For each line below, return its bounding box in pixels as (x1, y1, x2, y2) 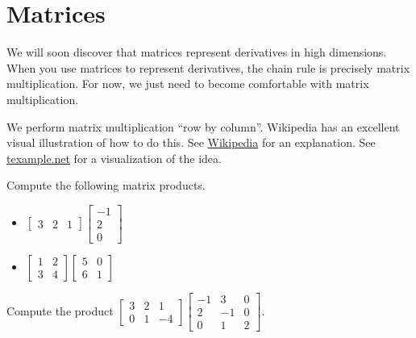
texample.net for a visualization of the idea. (6, 149, 222, 166)
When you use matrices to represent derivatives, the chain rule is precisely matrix (6, 59, 410, 76)
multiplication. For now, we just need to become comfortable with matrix (6, 75, 369, 92)
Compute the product (6, 302, 114, 319)
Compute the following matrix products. (6, 177, 206, 194)
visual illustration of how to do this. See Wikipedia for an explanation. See (6, 134, 376, 151)
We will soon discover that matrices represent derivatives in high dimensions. (6, 44, 387, 61)
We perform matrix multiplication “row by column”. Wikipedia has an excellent (6, 118, 400, 135)
